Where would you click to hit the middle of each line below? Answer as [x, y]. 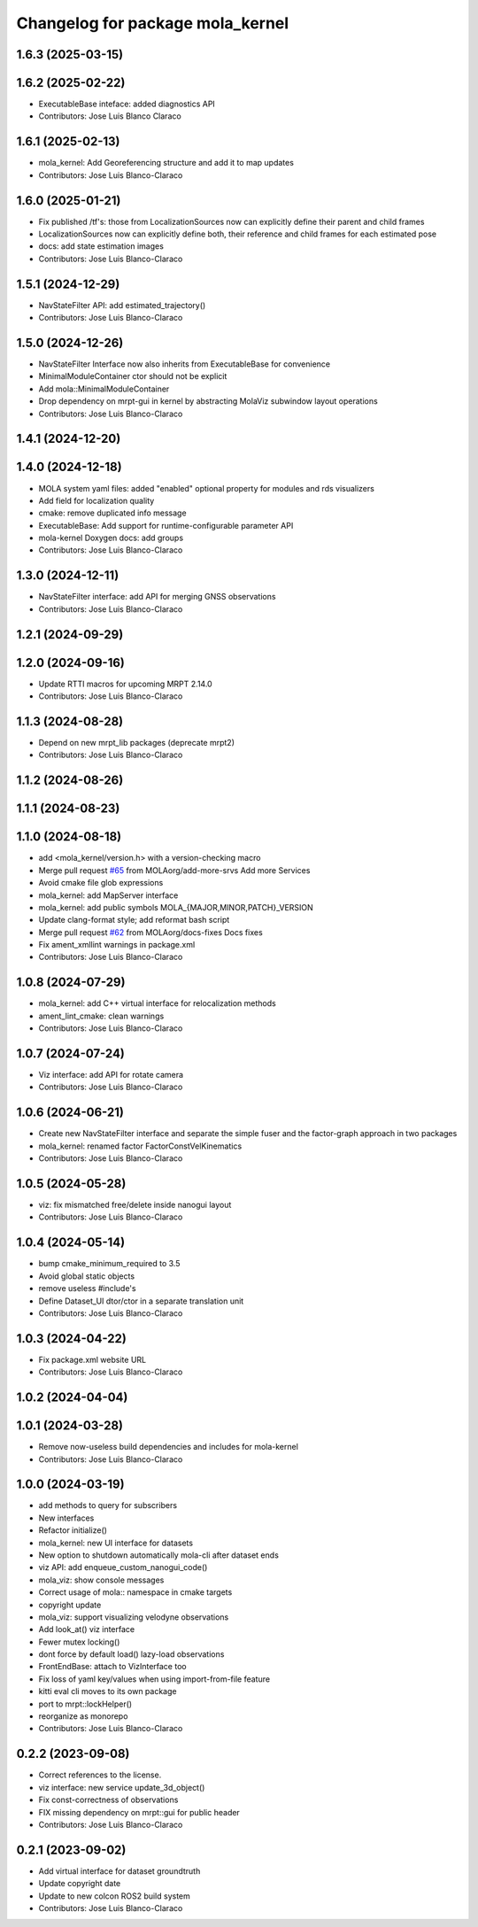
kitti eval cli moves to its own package [108, 1691]
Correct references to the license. [100, 1775]
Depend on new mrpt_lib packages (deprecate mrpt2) [136, 743]
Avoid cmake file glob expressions [101, 883]
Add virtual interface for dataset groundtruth [119, 1871]
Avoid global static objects [87, 1276]
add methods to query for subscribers [108, 1505]
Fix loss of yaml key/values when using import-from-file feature [154, 1679]
